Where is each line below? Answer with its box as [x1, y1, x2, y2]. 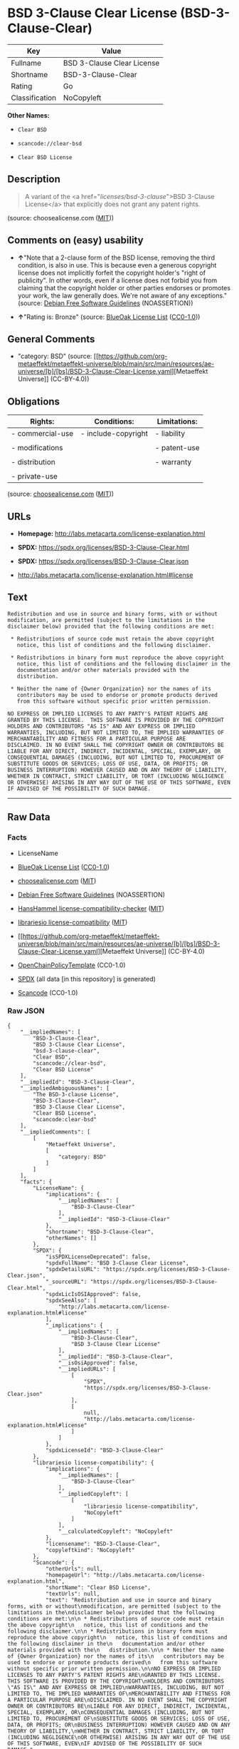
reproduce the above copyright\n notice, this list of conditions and [7, 1633, 228, 1641]
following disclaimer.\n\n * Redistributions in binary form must [7, 1628, 208, 1635]
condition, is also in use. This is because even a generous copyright [17, 260, 217, 269]
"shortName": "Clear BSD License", [45, 1584, 152, 1591]
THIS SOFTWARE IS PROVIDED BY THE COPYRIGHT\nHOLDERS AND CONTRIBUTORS [7, 1678, 224, 1685]
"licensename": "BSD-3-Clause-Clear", [45, 1540, 161, 1547]
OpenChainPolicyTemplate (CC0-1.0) [17, 961, 126, 969]
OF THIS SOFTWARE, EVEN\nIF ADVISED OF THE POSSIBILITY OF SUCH [7, 1740, 202, 1747]
